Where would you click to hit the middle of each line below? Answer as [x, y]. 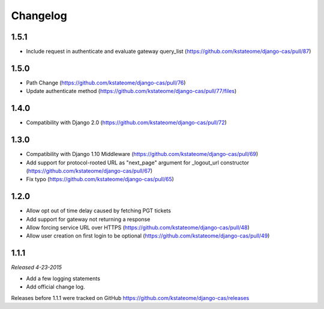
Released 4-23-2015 [37, 268]
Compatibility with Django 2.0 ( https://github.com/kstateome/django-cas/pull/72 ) [127, 122]
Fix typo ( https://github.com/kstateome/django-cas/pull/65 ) [100, 179]
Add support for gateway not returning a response [88, 219]
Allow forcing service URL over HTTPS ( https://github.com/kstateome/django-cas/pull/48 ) [138, 227]
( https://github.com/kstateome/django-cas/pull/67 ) [89, 170]
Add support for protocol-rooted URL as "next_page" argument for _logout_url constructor [137, 163]
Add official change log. [55, 287]
